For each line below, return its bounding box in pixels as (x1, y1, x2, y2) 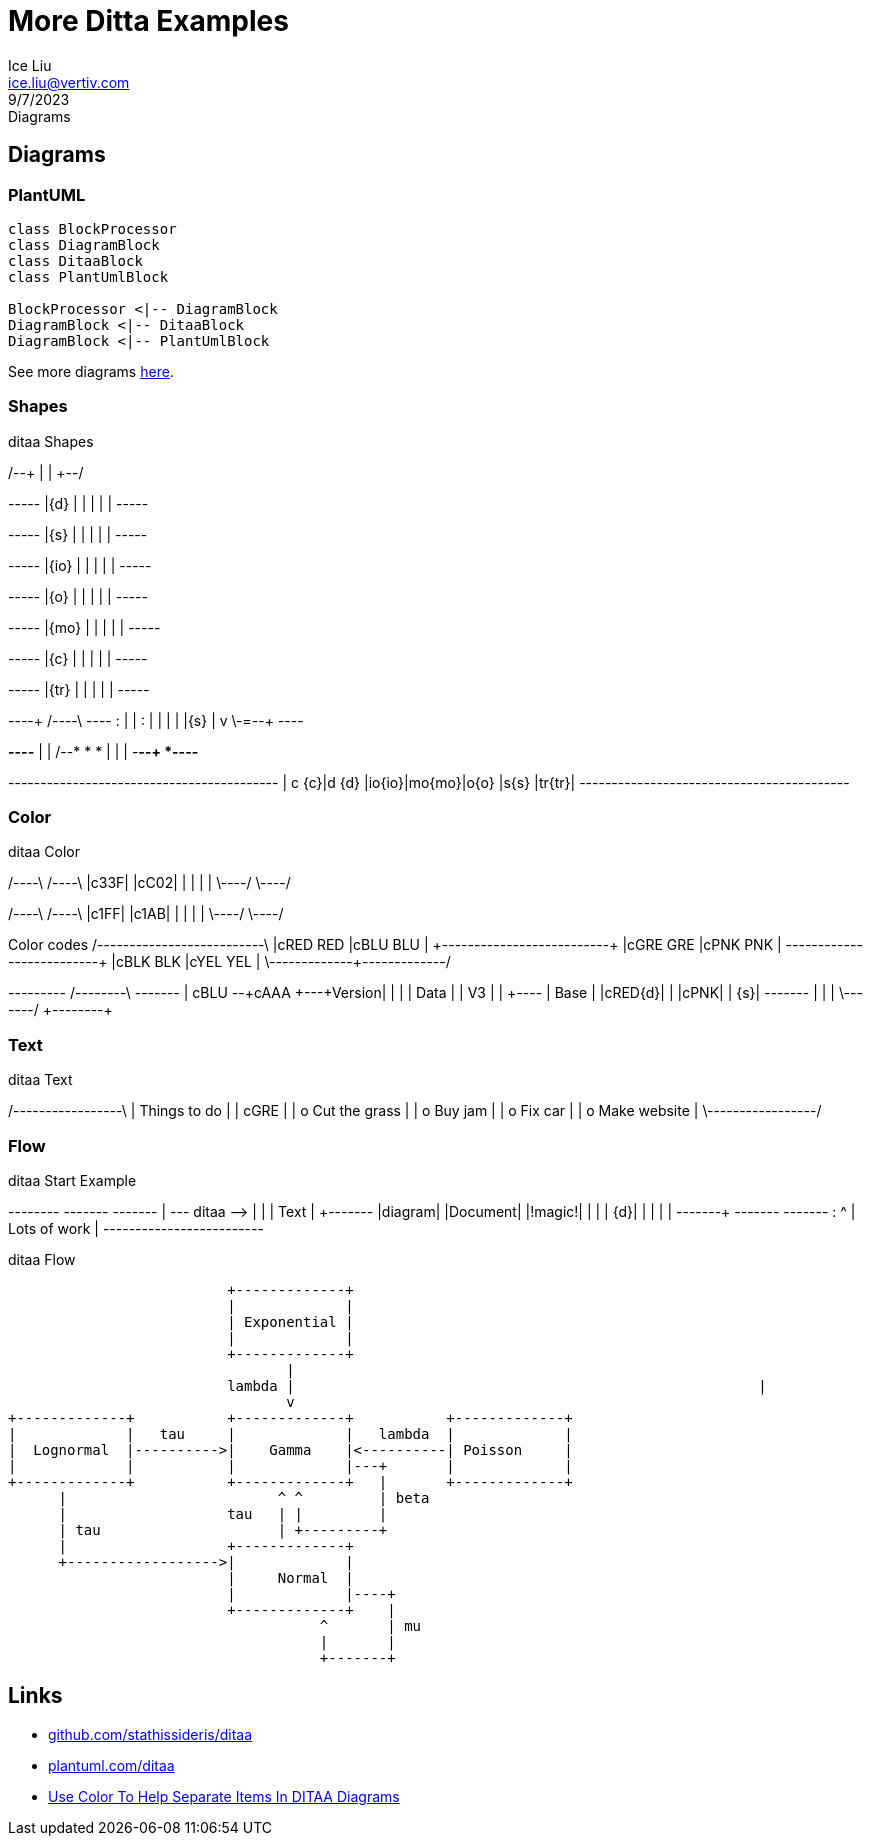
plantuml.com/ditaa (48, 1756, 175, 1774)
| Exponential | (227, 1313, 354, 1330)
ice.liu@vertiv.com (8, 73, 130, 91)
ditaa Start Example (8, 1171, 137, 1189)
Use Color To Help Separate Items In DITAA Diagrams (48, 1787, 400, 1805)
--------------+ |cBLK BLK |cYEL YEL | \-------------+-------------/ (8, 953, 451, 971)
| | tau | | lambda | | (8, 1425, 573, 1442)
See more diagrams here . (8, 362, 174, 380)
